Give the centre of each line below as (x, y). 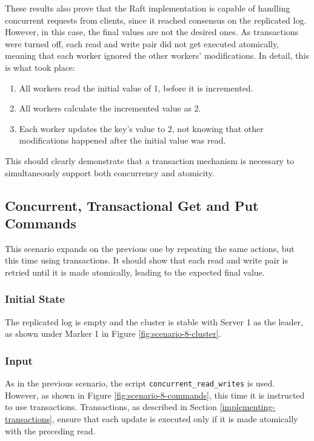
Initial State (35, 299)
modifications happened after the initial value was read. (122, 140)
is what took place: (40, 67)
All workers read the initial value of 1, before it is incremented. (136, 88)
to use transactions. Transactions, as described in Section (111, 407)
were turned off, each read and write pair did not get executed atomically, (142, 43)
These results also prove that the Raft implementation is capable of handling (148, 8)
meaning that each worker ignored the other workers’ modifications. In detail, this (157, 55)
